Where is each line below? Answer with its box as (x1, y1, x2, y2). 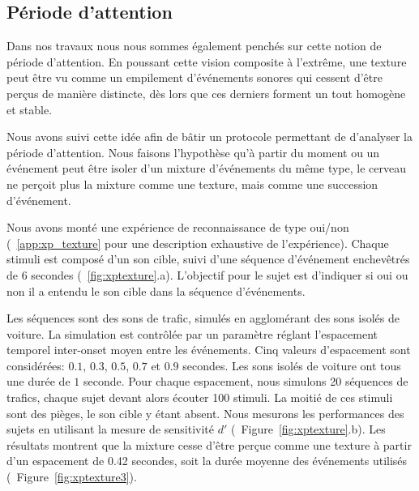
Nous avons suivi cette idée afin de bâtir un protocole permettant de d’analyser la (6, 128, 413, 145)
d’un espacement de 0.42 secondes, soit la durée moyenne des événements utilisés (6, 452, 408, 469)
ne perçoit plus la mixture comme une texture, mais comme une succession (6, 175, 378, 192)
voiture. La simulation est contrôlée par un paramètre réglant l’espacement (6, 325, 378, 342)
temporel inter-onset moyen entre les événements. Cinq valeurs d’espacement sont (6, 341, 411, 358)
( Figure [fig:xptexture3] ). (6, 468, 137, 485)
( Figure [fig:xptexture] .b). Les (230, 421, 386, 438)
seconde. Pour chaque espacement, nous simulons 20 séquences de (83, 373, 408, 390)
